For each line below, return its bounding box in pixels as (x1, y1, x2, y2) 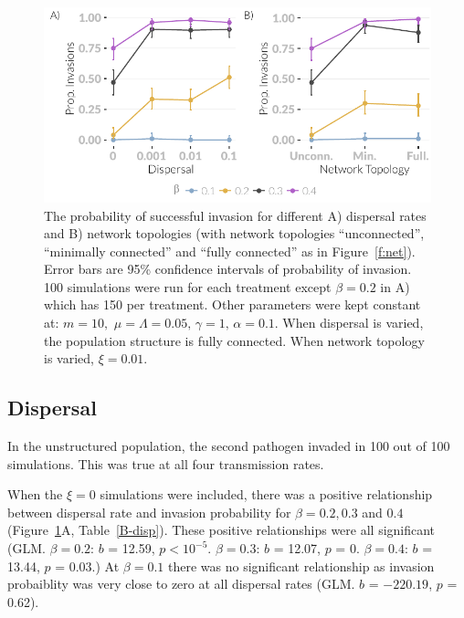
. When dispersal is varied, (274, 313, 424, 332)
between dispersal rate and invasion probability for (7, 502, 291, 521)
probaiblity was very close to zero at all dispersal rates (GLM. (7, 574, 355, 593)
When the (7, 485, 63, 504)
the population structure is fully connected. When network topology (44, 330, 425, 350)
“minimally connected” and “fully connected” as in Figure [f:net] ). (44, 241, 416, 260)
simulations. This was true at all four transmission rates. (7, 454, 324, 473)
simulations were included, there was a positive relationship (100, 485, 433, 504)
